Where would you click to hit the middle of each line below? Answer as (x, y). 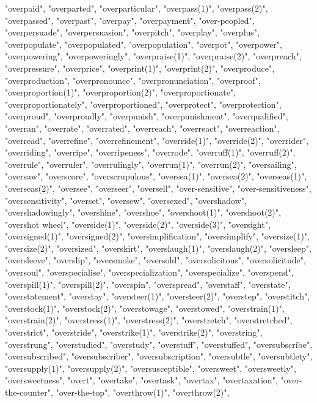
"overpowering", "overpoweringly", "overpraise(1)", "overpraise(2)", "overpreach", (153, 56)
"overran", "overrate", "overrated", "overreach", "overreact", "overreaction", (142, 128)
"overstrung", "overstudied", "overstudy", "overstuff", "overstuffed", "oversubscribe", (159, 344)
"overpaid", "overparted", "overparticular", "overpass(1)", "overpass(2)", (137, 8)
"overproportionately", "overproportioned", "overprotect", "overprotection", (143, 104)
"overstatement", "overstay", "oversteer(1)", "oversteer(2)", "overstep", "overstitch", (158, 296)
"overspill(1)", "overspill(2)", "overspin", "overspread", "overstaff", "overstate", (148, 284)
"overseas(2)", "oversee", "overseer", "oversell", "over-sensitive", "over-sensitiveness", (158, 188)
